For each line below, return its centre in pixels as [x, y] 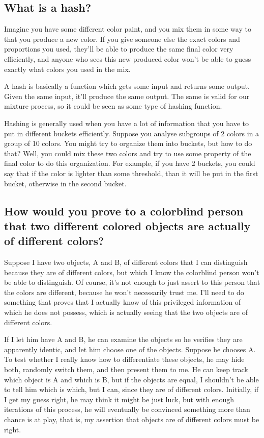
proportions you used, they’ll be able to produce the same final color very [119, 49]
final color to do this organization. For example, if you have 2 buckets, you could [130, 163]
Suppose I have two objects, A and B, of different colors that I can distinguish [126, 262]
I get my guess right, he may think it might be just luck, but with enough [119, 399]
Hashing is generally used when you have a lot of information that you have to [126, 123]
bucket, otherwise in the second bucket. [65, 183]
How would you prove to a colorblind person [124, 211]
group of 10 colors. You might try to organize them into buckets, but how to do [128, 143]
